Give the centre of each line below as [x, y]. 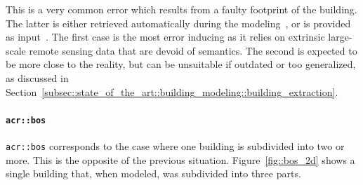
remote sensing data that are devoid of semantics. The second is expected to [193, 50]
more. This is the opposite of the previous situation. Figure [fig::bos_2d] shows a [180, 159]
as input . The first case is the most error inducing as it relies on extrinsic [165, 37]
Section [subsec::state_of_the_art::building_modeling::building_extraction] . [172, 91]
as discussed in [37, 77]
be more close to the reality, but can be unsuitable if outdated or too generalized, [181, 64]
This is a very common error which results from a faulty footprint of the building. [181, 9]
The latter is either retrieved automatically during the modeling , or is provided [178, 23]
